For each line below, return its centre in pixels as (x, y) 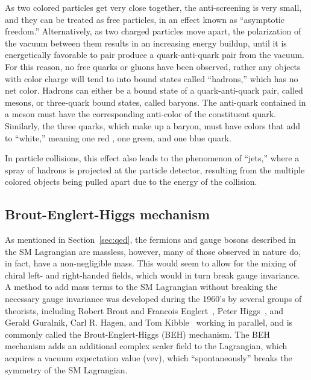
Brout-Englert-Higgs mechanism (108, 214)
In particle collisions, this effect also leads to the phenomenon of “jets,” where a (152, 158)
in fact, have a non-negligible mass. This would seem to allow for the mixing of (150, 263)
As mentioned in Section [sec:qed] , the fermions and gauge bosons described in (150, 240)
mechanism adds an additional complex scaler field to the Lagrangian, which (146, 346)
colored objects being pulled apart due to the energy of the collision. (131, 182)
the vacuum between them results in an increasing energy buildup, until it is (146, 43)
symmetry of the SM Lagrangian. (66, 369)
